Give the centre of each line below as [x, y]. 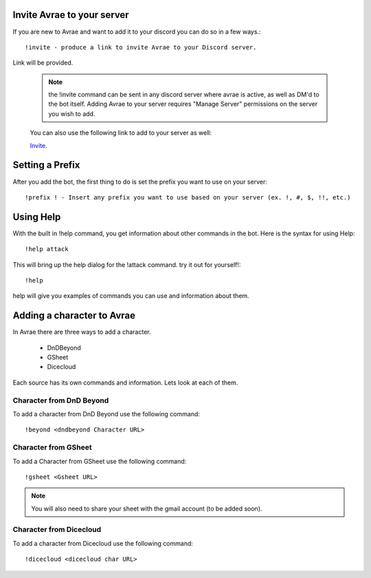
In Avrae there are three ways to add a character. [82, 332]
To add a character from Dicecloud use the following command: [103, 543]
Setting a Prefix [46, 165]
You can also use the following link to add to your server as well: [121, 133]
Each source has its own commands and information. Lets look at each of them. [125, 383]
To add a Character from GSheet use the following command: [100, 461]
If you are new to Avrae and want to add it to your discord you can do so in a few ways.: [137, 32]
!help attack [47, 249]
